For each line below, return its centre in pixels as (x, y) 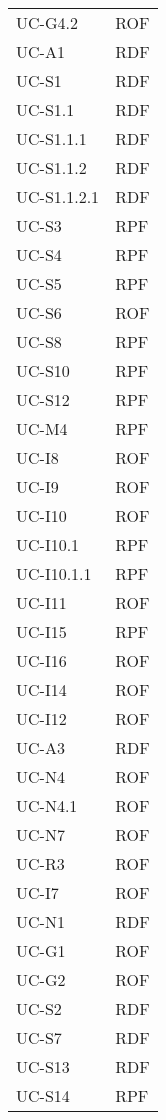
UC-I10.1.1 (54, 573)
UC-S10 (43, 370)
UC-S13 (43, 1066)
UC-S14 (43, 1095)
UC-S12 (43, 399)
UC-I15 (41, 631)
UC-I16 (41, 660)
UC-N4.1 (47, 805)
